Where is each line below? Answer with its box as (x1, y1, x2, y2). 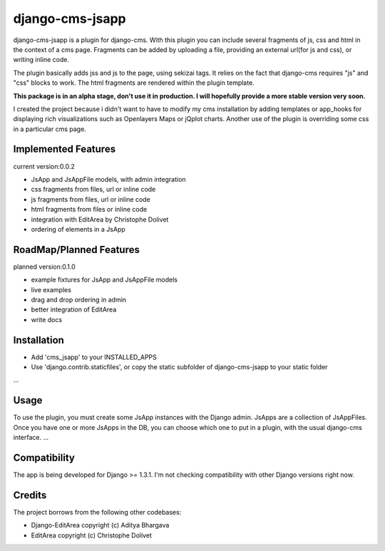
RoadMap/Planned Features (13, 243, 140, 256)
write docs (31, 315, 63, 324)
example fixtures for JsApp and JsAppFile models (31, 275, 178, 284)
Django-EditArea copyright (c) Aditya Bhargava (31, 521, 170, 530)
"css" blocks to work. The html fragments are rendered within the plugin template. (13, 78, 255, 87)
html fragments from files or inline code (31, 205, 148, 214)
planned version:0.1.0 (13, 262, 76, 271)
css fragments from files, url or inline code (31, 185, 156, 194)
